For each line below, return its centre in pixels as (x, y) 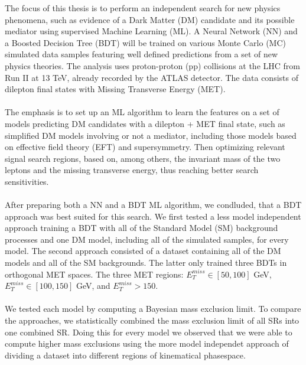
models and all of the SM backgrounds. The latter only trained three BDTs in (146, 263)
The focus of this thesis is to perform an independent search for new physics (143, 8)
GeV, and (93, 286)
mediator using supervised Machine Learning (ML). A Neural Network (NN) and (151, 31)
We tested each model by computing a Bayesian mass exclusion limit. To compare (153, 309)
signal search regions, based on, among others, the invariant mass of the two (143, 158)
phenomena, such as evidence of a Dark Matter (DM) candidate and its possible (150, 19)
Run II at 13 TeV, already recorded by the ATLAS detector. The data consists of (152, 77)
